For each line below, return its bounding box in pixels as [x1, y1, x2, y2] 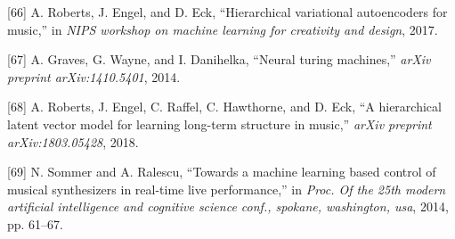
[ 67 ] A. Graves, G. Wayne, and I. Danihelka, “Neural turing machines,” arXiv [7, 50, 431, 69]
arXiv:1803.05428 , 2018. [7, 132, 139, 151]
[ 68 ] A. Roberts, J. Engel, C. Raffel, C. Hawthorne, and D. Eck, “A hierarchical [7, 97, 442, 116]
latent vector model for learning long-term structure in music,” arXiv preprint [7, 114, 432, 133]
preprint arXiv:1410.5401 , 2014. [7, 67, 181, 86]
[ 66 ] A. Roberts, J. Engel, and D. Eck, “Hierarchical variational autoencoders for [7, 3, 448, 21]
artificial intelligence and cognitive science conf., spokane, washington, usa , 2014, [7, 197, 449, 216]
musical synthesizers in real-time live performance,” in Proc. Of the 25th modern [7, 179, 446, 198]
